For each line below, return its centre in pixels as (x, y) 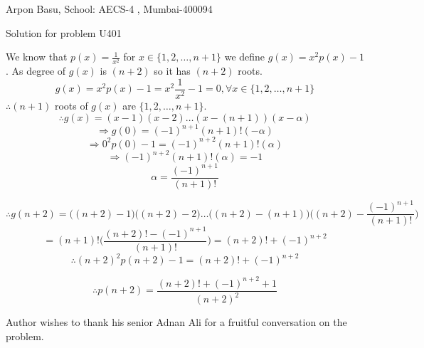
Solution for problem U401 (64, 32)
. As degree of (36, 71)
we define (245, 57)
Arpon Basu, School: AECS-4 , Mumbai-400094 (109, 9)
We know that (37, 57)
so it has (172, 71)
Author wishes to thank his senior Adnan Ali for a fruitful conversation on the (176, 322)
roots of (71, 105)
